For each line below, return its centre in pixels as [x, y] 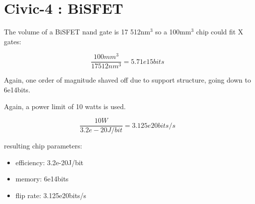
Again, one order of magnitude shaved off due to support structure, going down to [127, 80]
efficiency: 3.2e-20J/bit [50, 162]
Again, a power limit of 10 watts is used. [65, 106]
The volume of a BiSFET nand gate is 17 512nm [77, 32]
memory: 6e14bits [42, 179]
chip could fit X [220, 32]
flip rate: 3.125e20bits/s [51, 195]
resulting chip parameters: [43, 146]
